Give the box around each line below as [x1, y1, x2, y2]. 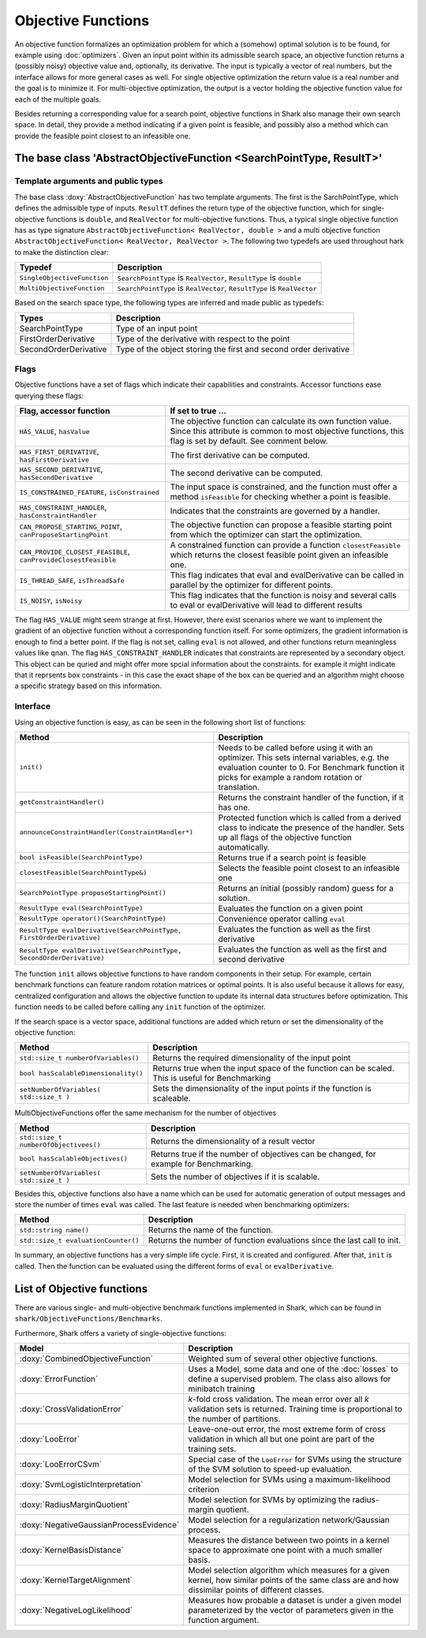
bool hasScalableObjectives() [19, 1154, 128, 1163]
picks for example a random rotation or [218, 772, 363, 783]
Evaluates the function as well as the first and [218, 944, 387, 955]
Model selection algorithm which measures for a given [188, 1565, 390, 1576]
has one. [218, 802, 251, 813]
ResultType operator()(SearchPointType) [19, 914, 167, 923]
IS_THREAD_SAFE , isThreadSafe [19, 574, 125, 585]
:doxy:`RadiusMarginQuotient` [19, 1499, 130, 1510]
